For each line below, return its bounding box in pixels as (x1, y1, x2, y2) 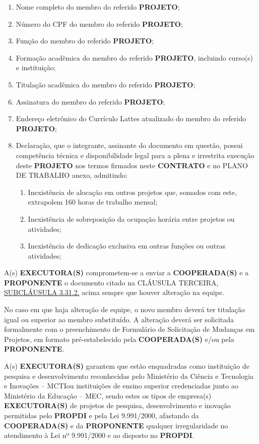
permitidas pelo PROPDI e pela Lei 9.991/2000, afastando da (4, 410, 199, 420)
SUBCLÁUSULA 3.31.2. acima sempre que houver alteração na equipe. (4, 287, 225, 298)
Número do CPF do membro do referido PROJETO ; (16, 18, 183, 29)
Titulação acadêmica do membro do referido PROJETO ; (16, 79, 196, 89)
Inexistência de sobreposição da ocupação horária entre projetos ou (28, 213, 235, 224)
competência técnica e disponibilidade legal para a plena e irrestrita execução (16, 150, 254, 160)
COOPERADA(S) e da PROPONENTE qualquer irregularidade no (4, 420, 228, 430)
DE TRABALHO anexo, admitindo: (16, 170, 127, 180)
